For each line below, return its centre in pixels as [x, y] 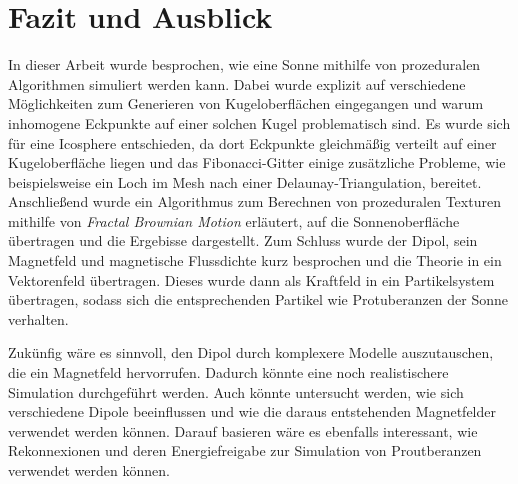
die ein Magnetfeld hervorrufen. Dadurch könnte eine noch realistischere [228, 372]
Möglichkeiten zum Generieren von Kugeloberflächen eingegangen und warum [246, 103]
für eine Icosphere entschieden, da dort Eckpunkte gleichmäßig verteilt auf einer [252, 142]
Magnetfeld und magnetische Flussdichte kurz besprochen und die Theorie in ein [255, 260]
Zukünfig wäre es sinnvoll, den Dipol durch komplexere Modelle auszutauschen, [251, 352]
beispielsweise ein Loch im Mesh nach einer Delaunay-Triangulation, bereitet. [245, 181]
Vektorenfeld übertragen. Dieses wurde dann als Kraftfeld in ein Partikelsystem [251, 279]
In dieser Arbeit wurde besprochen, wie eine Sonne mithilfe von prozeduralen [244, 64]
